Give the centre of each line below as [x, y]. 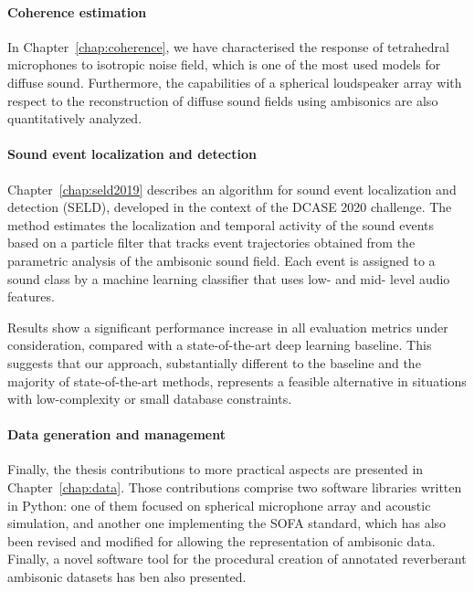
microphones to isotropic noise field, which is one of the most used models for [224, 64]
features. [31, 296]
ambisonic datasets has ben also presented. [127, 577]
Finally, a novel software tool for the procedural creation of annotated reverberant [237, 559]
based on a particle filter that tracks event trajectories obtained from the [211, 243]
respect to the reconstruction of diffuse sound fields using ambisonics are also [223, 100]
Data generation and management [116, 434]
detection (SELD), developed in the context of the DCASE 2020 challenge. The [230, 207]
